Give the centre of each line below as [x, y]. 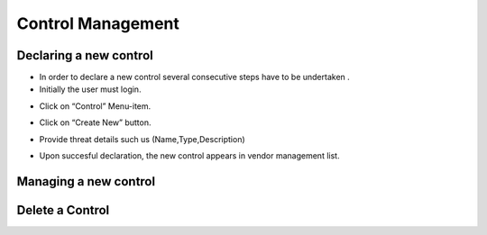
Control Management [98, 23]
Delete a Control [63, 210]
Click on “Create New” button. [95, 122]
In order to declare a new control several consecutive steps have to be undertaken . [195, 77]
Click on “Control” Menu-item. [95, 106]
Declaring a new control [85, 55]
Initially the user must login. [90, 89]
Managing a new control [86, 181]
